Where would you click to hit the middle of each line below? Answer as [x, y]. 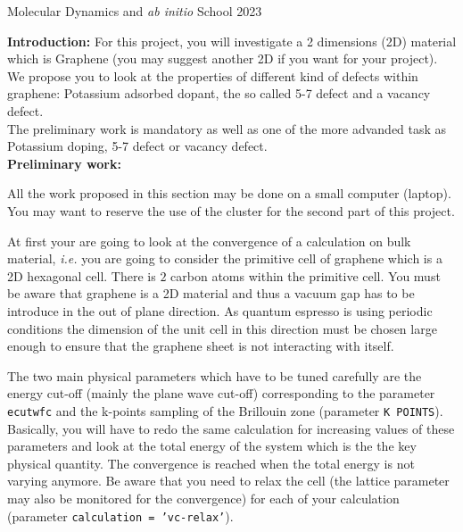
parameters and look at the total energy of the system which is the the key [212, 446]
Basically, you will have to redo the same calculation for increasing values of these [231, 428]
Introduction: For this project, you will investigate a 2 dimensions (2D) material [232, 41]
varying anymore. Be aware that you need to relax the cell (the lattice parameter [228, 481]
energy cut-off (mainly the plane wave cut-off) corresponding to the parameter [221, 393]
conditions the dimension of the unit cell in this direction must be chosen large [222, 328]
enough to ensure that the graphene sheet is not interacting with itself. [201, 346]
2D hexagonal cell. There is [82, 275]
